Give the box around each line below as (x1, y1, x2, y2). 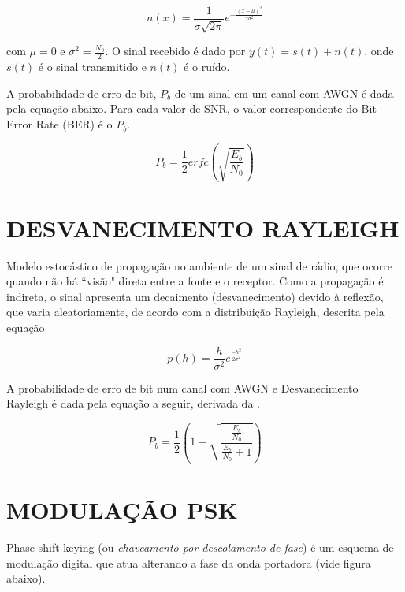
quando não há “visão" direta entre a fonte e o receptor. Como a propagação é (6, 273, 384, 289)
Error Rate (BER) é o (6, 116, 113, 132)
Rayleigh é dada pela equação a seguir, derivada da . (6, 395, 260, 411)
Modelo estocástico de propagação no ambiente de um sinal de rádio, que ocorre (6, 257, 392, 274)
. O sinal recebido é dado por (105, 43, 246, 59)
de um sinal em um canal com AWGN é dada (174, 84, 394, 101)
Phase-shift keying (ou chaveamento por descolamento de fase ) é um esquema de (6, 539, 394, 556)
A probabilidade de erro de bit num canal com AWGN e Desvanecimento (6, 379, 359, 396)
